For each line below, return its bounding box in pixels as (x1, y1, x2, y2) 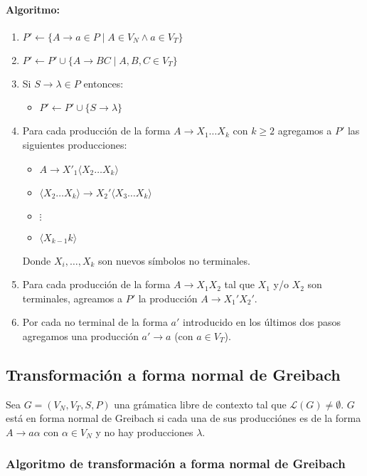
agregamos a (277, 123, 332, 138)
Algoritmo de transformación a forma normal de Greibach (6, 455, 346, 472)
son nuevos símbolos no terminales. (98, 253, 250, 268)
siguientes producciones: (22, 137, 127, 152)
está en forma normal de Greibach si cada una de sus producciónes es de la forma (6, 411, 361, 425)
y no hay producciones (95, 424, 193, 439)
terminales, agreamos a (22, 290, 123, 305)
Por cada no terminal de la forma (22, 314, 168, 329)
